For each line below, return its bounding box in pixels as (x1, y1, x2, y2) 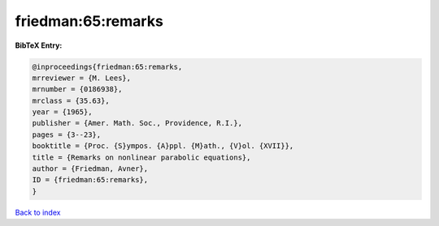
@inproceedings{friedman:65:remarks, (32, 62, 183, 71)
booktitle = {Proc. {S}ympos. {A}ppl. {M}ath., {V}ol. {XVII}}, (32, 142, 294, 151)
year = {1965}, (32, 108, 93, 117)
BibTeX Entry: (15, 41, 63, 50)
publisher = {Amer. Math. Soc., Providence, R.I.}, (32, 118, 243, 128)
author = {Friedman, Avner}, (32, 164, 149, 173)
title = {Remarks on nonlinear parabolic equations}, (32, 152, 251, 162)
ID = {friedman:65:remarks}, (32, 175, 149, 185)
